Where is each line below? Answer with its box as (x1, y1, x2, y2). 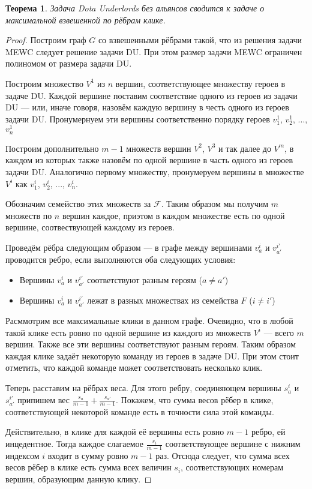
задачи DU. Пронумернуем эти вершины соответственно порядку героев (5, 112, 270, 125)
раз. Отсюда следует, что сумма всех (155, 449, 290, 461)
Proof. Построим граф (5, 34, 86, 46)
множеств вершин (126, 142, 191, 154)
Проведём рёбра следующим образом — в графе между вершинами (5, 241, 252, 254)
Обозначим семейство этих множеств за (5, 197, 151, 210)
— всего (263, 326, 294, 338)
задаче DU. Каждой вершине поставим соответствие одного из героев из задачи (5, 89, 298, 101)
